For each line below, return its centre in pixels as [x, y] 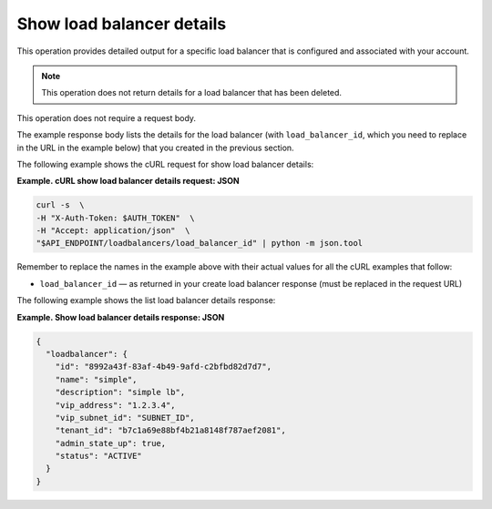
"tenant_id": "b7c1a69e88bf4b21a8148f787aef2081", [170, 431]
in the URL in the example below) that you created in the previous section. [156, 148]
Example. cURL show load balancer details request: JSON [128, 181]
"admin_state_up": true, [111, 443]
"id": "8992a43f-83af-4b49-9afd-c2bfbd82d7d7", [164, 367]
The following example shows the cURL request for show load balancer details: [165, 164]
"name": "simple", [96, 379]
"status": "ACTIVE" [99, 456]
